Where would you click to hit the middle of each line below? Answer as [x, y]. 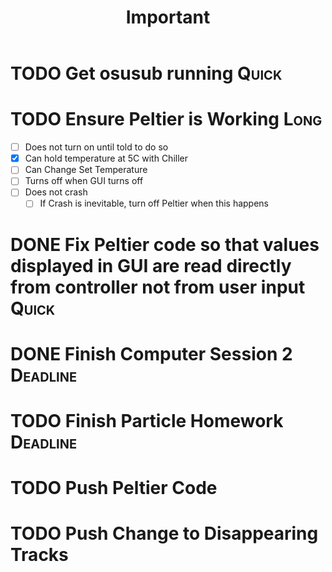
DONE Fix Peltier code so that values [165, 244]
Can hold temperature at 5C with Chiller [106, 158]
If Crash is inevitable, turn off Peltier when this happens [154, 203]
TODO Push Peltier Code [114, 488]
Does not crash [56, 192]
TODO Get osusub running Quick [146, 73]
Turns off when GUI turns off [84, 181]
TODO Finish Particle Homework [147, 421]
